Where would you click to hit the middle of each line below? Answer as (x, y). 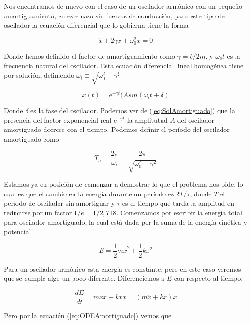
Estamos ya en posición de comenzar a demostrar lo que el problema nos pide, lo (124, 184)
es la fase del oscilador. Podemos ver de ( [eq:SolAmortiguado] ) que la (133, 110)
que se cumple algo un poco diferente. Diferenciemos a (84, 278)
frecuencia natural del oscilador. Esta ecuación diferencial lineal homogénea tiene (124, 65)
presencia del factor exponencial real (58, 120)
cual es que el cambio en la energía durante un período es (89, 193)
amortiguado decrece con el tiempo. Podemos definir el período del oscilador (117, 129)
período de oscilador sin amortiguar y (59, 203)
